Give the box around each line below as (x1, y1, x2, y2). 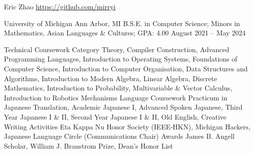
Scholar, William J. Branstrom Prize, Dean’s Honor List (4, 140, 173, 151)
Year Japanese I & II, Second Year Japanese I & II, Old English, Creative (4, 111, 226, 122)
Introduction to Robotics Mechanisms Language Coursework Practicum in (4, 92, 227, 102)
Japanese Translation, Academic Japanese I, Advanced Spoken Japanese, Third (4, 102, 243, 112)
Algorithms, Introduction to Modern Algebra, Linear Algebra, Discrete (4, 73, 217, 83)
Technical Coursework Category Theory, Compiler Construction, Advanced (4, 44, 229, 54)
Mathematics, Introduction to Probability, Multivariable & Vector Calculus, (4, 83, 232, 93)
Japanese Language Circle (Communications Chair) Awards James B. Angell (4, 131, 235, 141)
